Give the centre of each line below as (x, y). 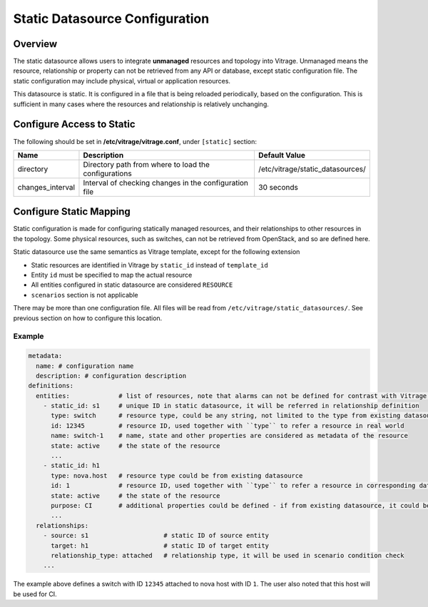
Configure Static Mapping (72, 211)
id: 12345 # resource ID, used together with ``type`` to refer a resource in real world (228, 425)
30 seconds (278, 187)
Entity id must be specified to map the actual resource (112, 275)
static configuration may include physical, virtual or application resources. (122, 81)
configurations (107, 173)
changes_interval (46, 187)
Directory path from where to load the (147, 164)
